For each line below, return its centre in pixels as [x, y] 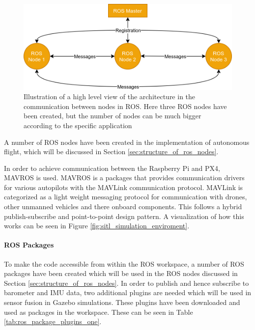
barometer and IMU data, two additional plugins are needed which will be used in [128, 292]
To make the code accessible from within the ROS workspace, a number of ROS [124, 263]
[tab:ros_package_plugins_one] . [53, 321]
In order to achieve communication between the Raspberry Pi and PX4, [112, 168]
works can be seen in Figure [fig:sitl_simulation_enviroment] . [97, 226]
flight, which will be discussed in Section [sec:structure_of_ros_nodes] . [111, 151]
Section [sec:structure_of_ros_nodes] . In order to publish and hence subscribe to [127, 283]
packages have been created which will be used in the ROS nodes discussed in [121, 273]
